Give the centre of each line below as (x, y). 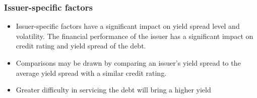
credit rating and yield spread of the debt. (81, 46)
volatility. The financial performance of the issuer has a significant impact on (135, 36)
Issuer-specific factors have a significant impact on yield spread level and (128, 26)
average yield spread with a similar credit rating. (91, 72)
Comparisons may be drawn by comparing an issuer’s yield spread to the (128, 63)
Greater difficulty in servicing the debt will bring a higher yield (113, 90)
